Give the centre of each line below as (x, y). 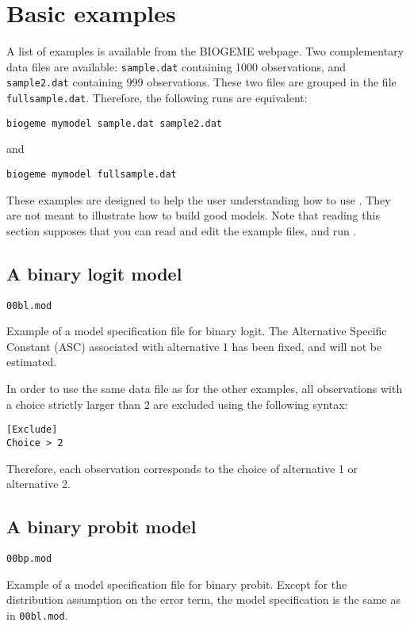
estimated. (32, 362)
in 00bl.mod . (37, 615)
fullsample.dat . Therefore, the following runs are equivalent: (157, 98)
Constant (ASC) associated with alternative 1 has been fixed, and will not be (194, 346)
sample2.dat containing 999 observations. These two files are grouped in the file (201, 82)
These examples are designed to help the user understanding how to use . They (199, 199)
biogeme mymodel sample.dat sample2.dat (115, 123)
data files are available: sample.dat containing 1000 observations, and (176, 66)
